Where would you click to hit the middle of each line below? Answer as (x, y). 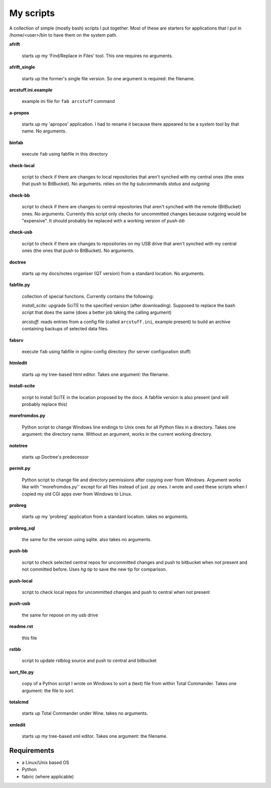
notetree (18, 445)
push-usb (20, 604)
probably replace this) (45, 404)
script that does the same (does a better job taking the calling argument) (97, 312)
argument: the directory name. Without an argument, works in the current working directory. (117, 434)
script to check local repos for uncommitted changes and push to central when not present (116, 592)
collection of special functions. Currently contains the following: (88, 296)
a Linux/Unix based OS (46, 762)
